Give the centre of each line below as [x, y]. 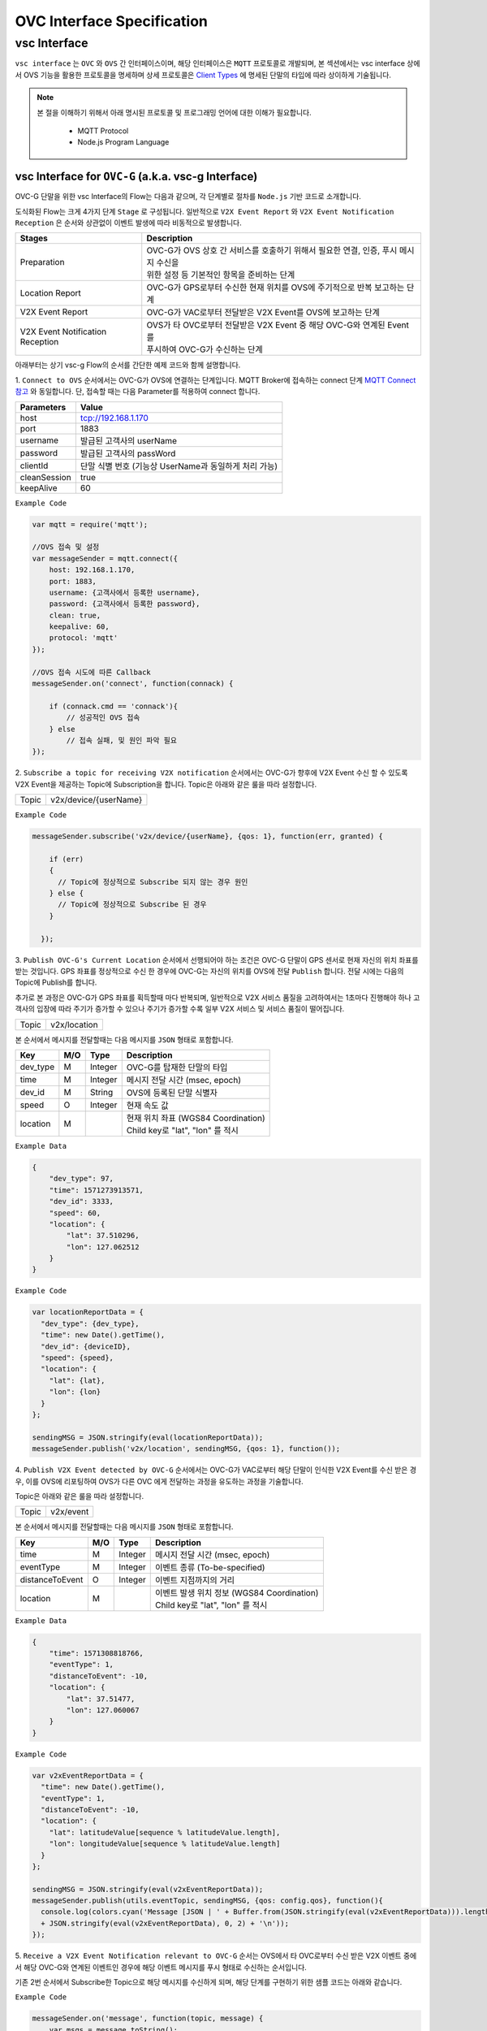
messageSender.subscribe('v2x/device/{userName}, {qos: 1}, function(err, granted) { [207, 836]
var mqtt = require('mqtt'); [90, 524]
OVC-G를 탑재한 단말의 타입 [177, 1067]
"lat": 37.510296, [103, 1236]
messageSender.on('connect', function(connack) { [133, 684]
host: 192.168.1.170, [92, 570]
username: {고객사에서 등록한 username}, [125, 592]
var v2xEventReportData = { [88, 1776]
